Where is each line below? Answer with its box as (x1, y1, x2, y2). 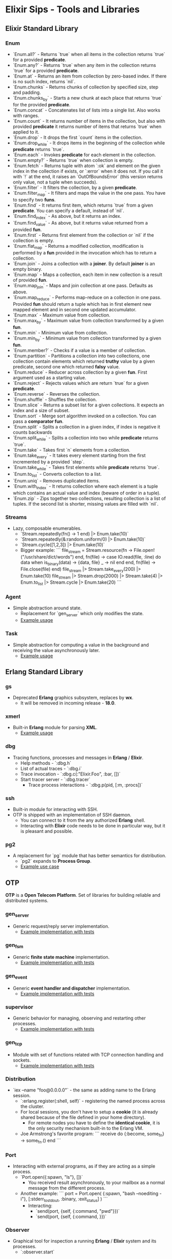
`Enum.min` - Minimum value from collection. (12, 330, 108, 336)
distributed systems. (5, 898, 49, 904)
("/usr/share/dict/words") (20, 553, 74, 560)
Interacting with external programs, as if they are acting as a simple (12, 1163, 156, 1169)
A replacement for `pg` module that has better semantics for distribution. (12, 853, 166, 859)
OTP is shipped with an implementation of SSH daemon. (12, 812, 132, 818)
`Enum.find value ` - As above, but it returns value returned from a (12, 220, 148, 227)
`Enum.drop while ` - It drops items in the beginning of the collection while (12, 140, 165, 147)
